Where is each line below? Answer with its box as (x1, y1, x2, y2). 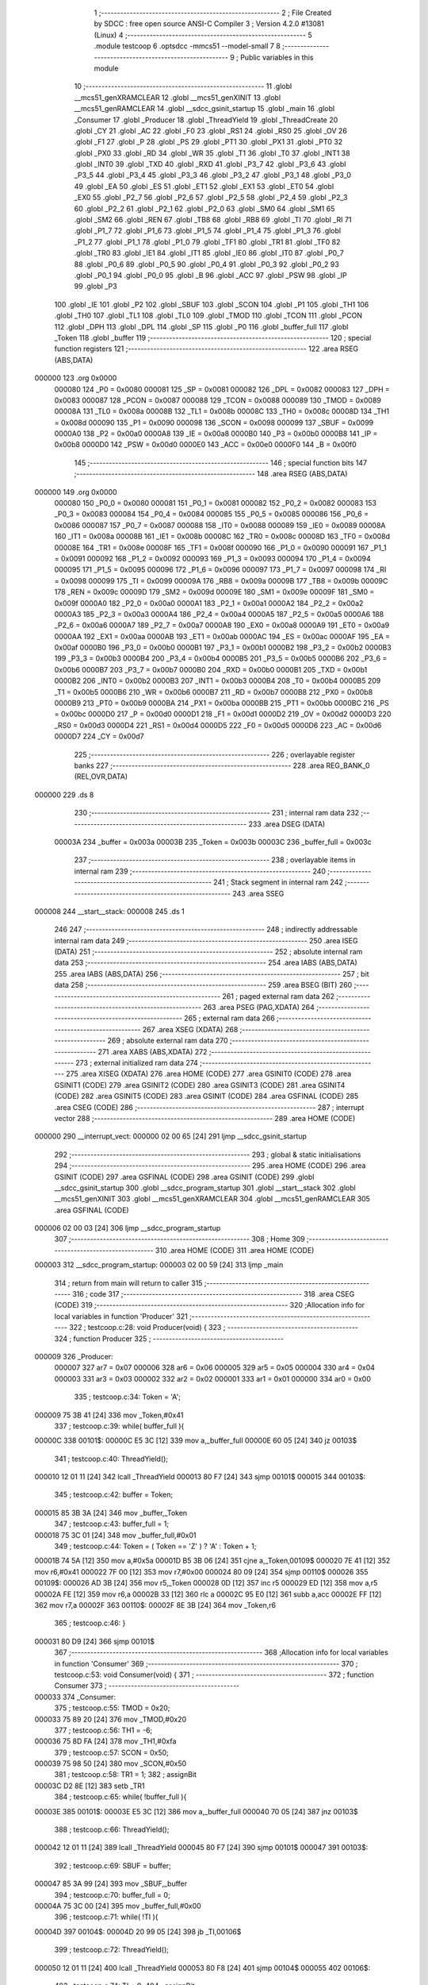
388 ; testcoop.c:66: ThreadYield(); (54, 1825, 170, 1834)
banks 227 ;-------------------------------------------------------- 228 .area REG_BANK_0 (74, 761, 370, 770)
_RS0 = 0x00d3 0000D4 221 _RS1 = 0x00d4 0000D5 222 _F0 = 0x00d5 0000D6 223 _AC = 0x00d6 (54, 720, 382, 730)
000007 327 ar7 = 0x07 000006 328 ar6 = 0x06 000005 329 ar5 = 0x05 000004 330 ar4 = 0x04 (54, 1363, 376, 1373)
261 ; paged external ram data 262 (222, 991, 334, 1000)
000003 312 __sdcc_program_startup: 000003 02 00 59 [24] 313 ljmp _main (34, 1260, 284, 1270)
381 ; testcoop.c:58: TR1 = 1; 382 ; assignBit (54, 1770, 197, 1779)
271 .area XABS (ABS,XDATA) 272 (97, 1046, 208, 1056)
